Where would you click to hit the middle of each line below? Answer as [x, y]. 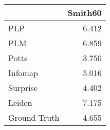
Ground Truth [34, 117]
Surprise [23, 88]
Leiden [20, 103]
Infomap [23, 73]
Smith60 [85, 13]
